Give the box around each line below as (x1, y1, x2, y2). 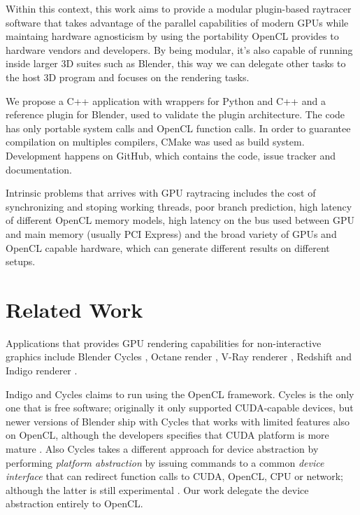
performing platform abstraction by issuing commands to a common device (6, 455, 324, 470)
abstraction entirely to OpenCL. (6, 496, 143, 511)
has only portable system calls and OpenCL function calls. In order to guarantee (6, 120, 351, 135)
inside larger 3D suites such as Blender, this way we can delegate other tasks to (6, 56, 346, 71)
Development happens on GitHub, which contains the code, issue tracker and (6, 148, 336, 162)
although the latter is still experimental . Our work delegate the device (6, 482, 309, 497)
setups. (6, 254, 36, 269)
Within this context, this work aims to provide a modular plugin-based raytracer (6, 1, 352, 15)
